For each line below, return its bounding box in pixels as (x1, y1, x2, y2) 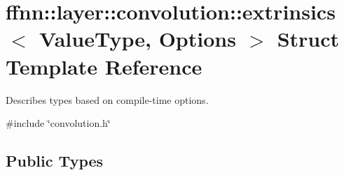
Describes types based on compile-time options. (6, 92, 209, 107)
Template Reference (6, 52, 202, 80)
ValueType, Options (39, 24, 236, 53)
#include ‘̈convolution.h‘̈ (6, 116, 111, 130)
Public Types (6, 150, 104, 172)
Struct (277, 24, 340, 53)
